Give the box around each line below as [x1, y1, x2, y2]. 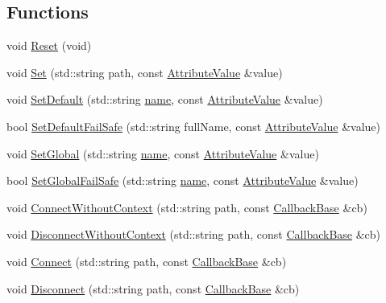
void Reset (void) [6, 37, 92, 54]
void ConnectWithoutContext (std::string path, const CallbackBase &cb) [6, 199, 367, 215]
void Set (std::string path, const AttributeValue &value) [6, 63, 283, 80]
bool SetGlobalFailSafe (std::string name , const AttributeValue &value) [6, 172, 359, 189]
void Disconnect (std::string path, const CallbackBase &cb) [6, 280, 300, 297]
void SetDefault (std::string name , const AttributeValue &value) [6, 91, 323, 108]
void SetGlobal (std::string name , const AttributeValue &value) [6, 145, 319, 162]
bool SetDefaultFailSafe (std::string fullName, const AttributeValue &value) [6, 117, 380, 134]
